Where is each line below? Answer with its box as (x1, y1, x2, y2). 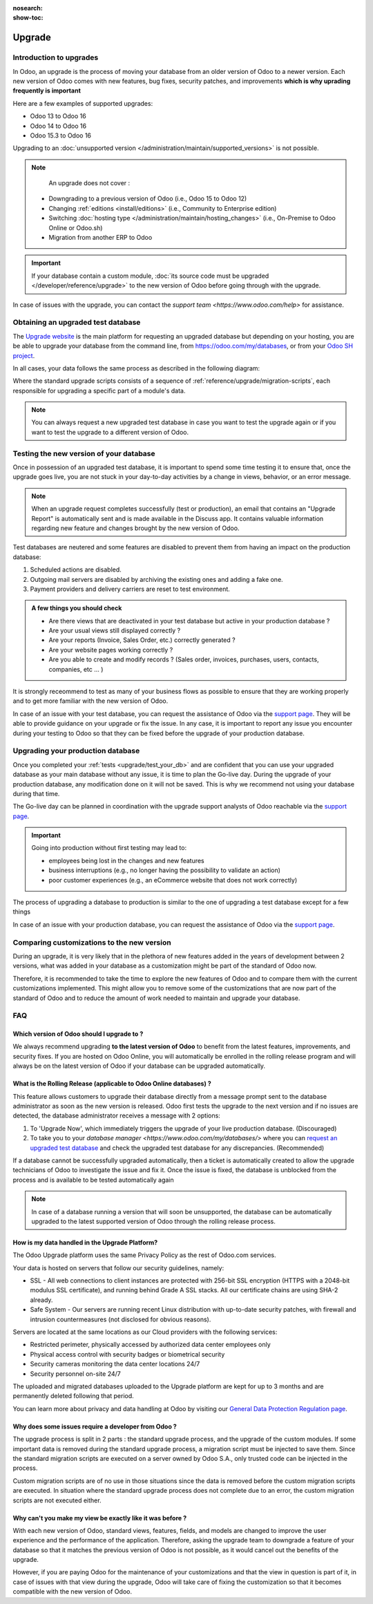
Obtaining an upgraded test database (12, 318, 141, 328)
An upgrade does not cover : (48, 179, 131, 187)
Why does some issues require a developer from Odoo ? (12, 1422, 178, 1431)
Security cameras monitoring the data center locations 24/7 (30, 1360, 200, 1368)
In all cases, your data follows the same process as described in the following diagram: (12, 364, 260, 372)
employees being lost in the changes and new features (48, 856, 205, 865)
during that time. (12, 789, 60, 798)
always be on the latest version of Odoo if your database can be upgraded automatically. (12, 1062, 266, 1070)
